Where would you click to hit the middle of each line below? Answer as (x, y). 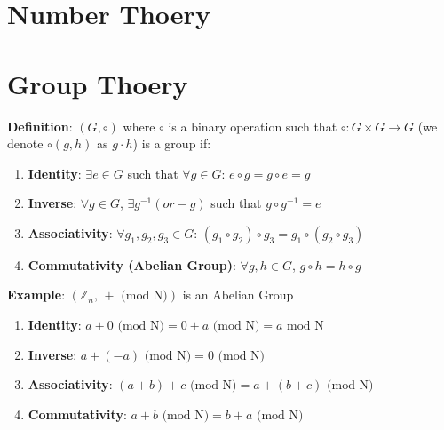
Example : (36, 295)
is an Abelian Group (238, 295)
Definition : (40, 126)
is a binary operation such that (253, 126)
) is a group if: (172, 143)
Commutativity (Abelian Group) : (132, 264)
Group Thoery (98, 83)
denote (25, 143)
